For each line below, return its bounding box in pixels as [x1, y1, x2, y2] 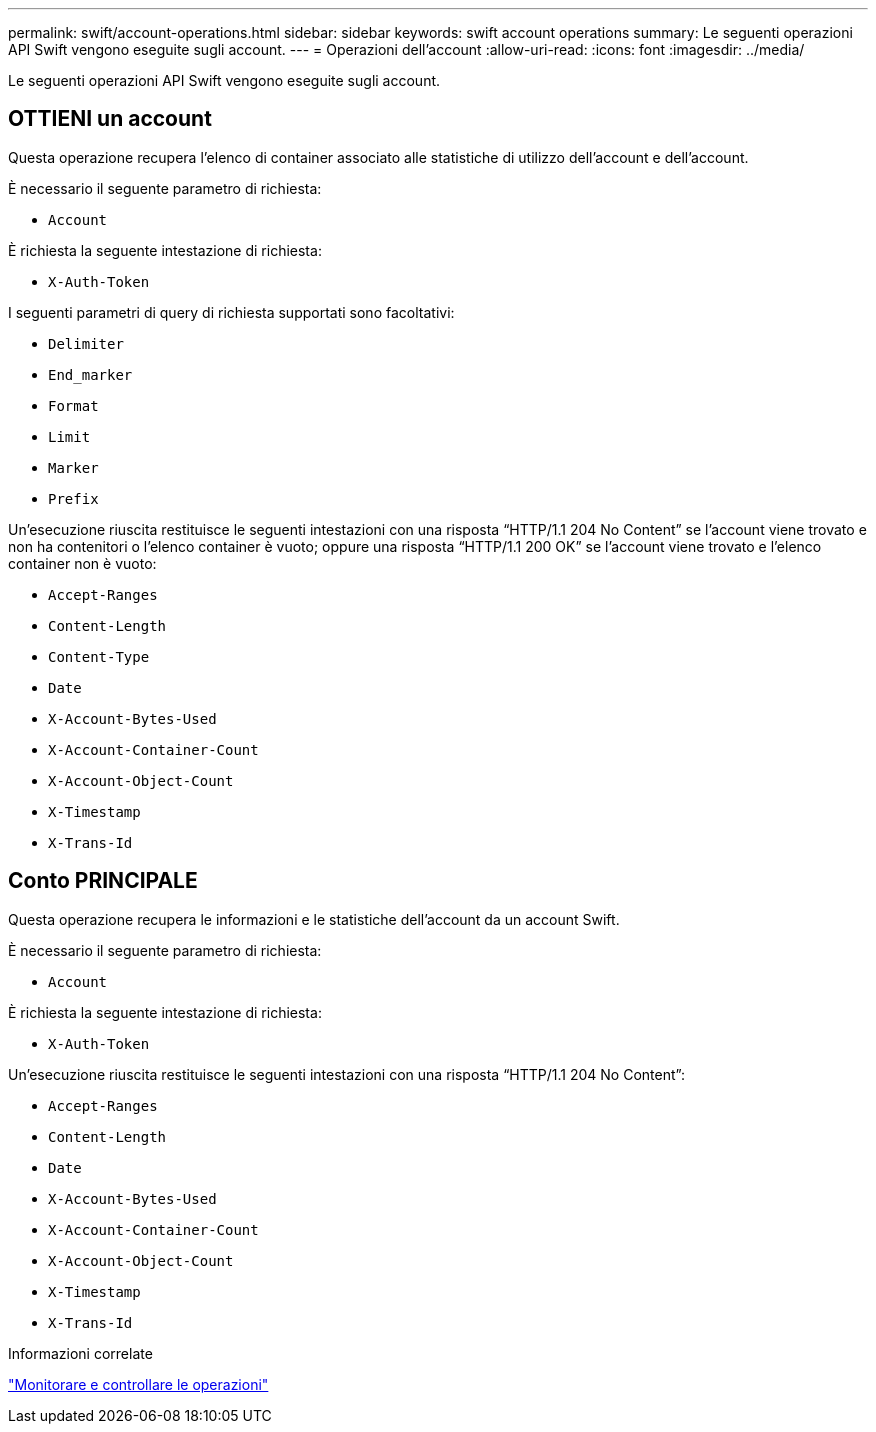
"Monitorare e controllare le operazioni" [8, 1375, 269, 1393]
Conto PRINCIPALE [8, 868, 198, 894]
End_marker [48, 366, 133, 383]
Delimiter [48, 335, 124, 352]
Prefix [48, 490, 99, 507]
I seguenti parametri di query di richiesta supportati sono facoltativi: [8, 303, 455, 321]
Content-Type [48, 648, 150, 665]
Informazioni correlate [8, 1344, 153, 1362]
